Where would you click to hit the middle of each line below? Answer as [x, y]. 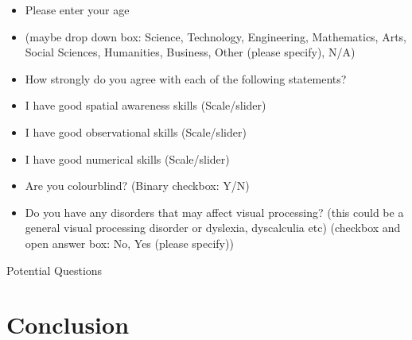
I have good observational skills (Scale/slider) [136, 131]
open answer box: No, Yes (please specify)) [129, 243]
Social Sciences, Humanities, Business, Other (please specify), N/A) [190, 52]
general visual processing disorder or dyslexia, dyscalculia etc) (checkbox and [213, 228]
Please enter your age [77, 10]
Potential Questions [54, 270]
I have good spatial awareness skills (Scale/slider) [146, 105]
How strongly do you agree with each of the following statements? [186, 78]
